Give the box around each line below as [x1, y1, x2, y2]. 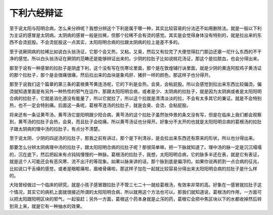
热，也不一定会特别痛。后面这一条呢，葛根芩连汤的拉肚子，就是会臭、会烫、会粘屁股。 [9, 102, 191, 109]
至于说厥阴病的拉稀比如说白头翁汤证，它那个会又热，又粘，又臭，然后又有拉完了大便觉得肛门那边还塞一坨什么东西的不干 [9, 48, 262, 55]
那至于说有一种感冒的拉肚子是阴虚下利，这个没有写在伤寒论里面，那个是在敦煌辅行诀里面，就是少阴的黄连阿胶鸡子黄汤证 [9, 65, 262, 71]
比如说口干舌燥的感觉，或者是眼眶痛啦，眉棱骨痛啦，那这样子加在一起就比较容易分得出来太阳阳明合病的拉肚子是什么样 [9, 166, 257, 172]
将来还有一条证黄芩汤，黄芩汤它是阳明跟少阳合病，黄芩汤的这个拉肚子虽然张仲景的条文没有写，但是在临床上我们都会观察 [9, 112, 262, 118]
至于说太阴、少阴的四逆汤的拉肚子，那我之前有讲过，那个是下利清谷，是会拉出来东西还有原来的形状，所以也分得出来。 [9, 135, 257, 141]
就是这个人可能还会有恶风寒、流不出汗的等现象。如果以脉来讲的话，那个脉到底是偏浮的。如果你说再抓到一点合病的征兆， [9, 158, 262, 165]
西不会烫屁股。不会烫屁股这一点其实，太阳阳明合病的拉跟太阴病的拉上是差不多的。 [9, 39, 182, 45]
